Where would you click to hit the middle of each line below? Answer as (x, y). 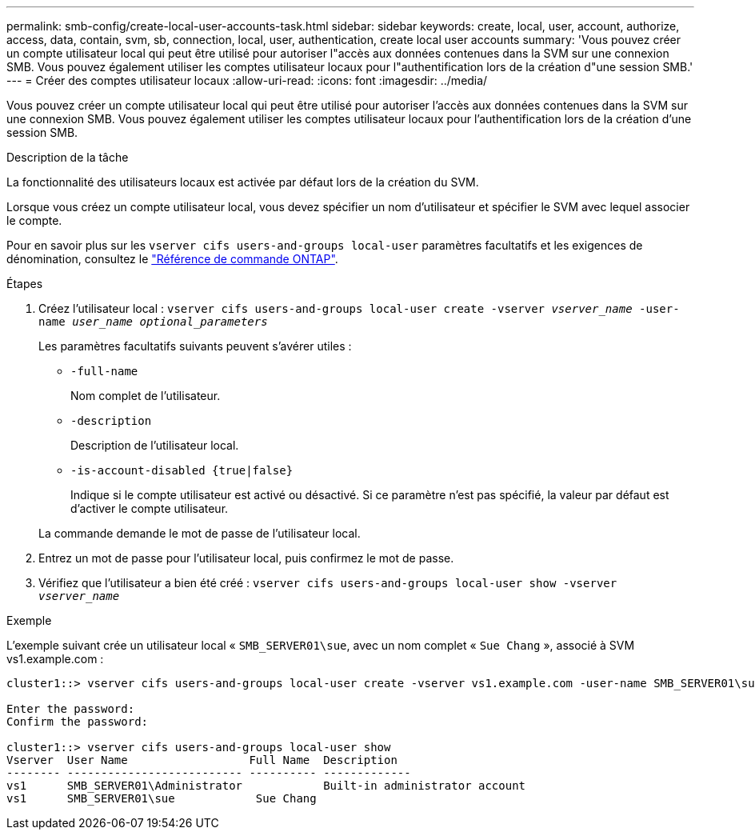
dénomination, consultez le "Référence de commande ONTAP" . (172, 259)
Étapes (25, 284)
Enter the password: (71, 709)
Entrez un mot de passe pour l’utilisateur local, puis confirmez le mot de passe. (246, 558)
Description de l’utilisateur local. (155, 445)
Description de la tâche (68, 157)
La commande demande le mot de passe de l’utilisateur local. (200, 533)
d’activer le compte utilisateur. (150, 508)
